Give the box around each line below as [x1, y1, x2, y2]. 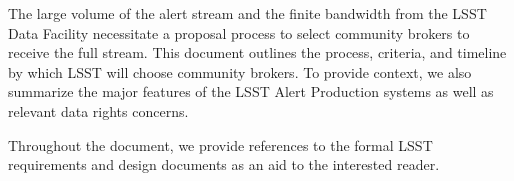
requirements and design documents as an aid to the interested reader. [8, 154, 440, 175]
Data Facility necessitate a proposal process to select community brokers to [8, 22, 470, 43]
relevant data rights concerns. [8, 100, 189, 121]
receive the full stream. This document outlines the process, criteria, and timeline [8, 42, 507, 63]
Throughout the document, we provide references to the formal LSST [8, 134, 433, 155]
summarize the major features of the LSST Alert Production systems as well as [8, 81, 494, 102]
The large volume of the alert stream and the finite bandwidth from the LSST [8, 3, 487, 23]
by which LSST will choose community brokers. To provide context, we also [8, 61, 472, 82]
